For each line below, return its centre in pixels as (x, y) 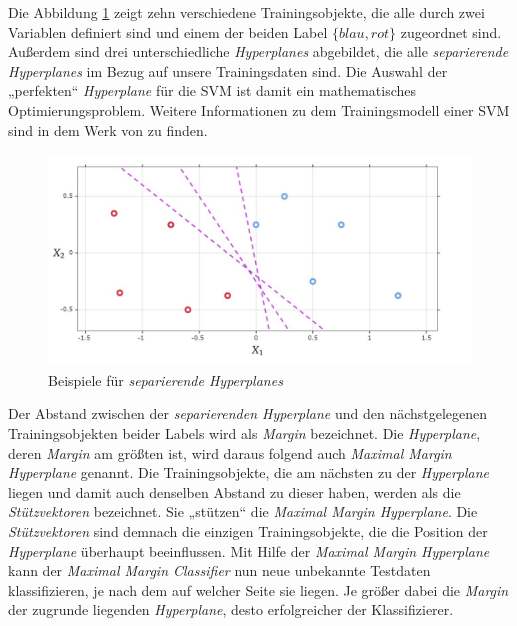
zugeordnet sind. (451, 31)
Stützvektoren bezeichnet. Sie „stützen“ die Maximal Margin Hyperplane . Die (243, 511)
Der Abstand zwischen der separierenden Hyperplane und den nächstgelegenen (248, 413)
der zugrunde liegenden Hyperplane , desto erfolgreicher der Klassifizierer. (231, 609)
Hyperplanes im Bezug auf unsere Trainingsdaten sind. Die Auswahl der (228, 70)
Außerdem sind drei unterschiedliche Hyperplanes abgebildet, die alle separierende (258, 51)
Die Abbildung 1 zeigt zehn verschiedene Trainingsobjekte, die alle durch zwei (246, 12)
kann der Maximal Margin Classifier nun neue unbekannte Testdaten (219, 570)
